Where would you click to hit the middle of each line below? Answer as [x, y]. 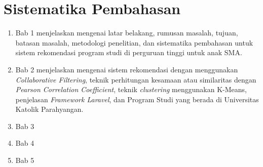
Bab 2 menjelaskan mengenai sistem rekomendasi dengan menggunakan [127, 69]
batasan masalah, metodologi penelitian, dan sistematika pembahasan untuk [134, 42]
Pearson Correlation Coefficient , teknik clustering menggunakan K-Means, [131, 89]
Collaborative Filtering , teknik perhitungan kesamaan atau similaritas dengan [136, 79]
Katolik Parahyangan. [49, 109]
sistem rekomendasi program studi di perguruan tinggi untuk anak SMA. [129, 52]
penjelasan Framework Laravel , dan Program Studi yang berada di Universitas [137, 99]
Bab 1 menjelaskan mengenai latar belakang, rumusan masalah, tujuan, [127, 33]
